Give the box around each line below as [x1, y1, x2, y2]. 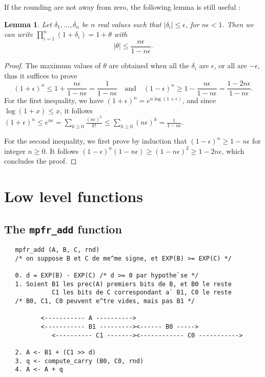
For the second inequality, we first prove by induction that [4, 135, 187, 146]
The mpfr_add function [4, 221, 122, 236]
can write [4, 29, 33, 39]
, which [221, 145, 244, 156]
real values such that [97, 18, 161, 29]
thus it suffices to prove [4, 70, 77, 81]
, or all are [214, 60, 247, 71]
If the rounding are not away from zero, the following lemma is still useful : [4, 2, 240, 12]
